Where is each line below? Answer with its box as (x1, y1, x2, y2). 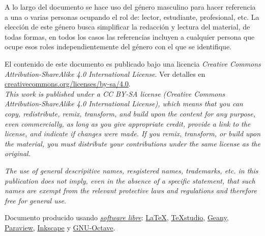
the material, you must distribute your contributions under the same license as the (5, 138, 260, 149)
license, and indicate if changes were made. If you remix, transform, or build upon (5, 128, 261, 139)
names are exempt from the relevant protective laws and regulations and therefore (5, 185, 257, 196)
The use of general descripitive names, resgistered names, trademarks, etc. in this (5, 165, 258, 175)
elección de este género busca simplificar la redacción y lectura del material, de (5, 21, 250, 32)
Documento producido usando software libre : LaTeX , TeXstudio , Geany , (5, 212, 229, 223)
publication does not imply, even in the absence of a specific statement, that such (5, 175, 255, 186)
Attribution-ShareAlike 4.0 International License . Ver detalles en (5, 68, 205, 79)
